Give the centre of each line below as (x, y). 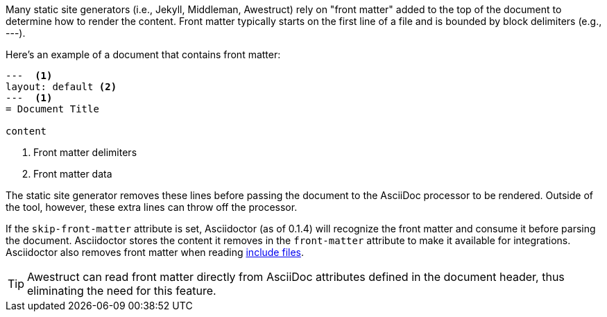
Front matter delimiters (85, 152)
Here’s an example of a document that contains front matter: (143, 54)
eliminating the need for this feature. (122, 291)
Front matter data (73, 174)
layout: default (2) (61, 87)
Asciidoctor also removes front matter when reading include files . (155, 252)
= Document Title (52, 109)
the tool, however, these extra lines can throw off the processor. (152, 207)
